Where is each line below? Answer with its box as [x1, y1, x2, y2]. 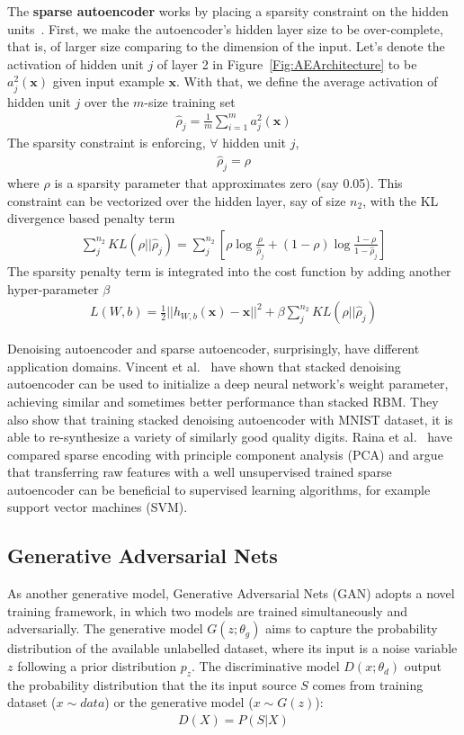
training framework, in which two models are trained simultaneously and [7, 601, 407, 620]
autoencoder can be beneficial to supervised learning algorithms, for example [7, 480, 431, 498]
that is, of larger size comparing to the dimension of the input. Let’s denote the [7, 37, 445, 56]
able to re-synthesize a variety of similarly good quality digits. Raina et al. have [7, 427, 452, 446]
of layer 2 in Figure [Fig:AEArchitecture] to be [156, 54, 417, 73]
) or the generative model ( [104, 693, 254, 712]
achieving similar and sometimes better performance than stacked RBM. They [7, 391, 439, 410]
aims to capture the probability [265, 619, 438, 638]
